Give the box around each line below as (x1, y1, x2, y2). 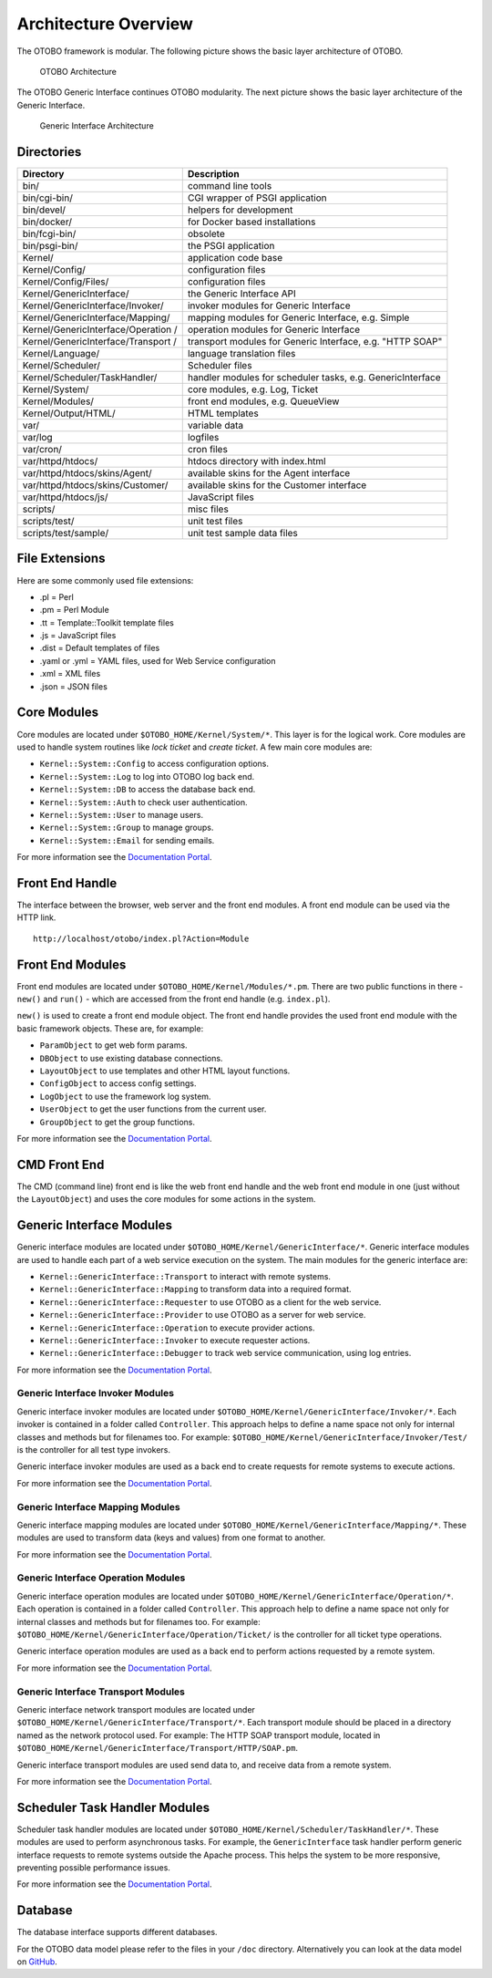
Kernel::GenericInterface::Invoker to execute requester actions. (39, 1334, 311, 1345)
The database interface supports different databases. (16, 1927, 218, 1938)
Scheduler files (187, 359, 252, 372)
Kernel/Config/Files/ (22, 275, 109, 288)
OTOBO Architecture (39, 66, 118, 77)
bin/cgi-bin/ (22, 192, 73, 204)
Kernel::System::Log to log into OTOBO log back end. (39, 771, 255, 782)
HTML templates (187, 407, 259, 419)
